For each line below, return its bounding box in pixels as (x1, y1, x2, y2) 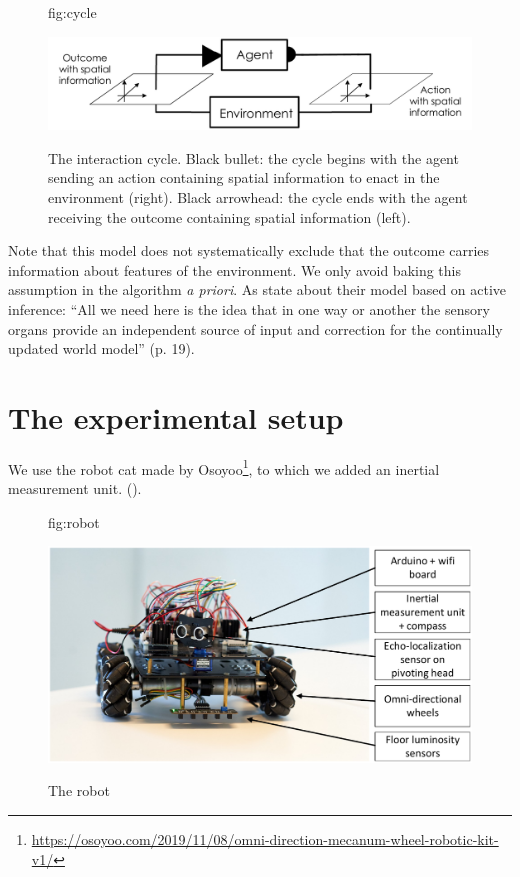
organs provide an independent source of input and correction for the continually (8, 318, 503, 339)
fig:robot (48, 511, 100, 532)
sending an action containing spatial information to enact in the (48, 167, 440, 188)
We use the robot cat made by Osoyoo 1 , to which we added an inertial (8, 455, 440, 479)
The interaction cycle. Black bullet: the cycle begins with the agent (48, 147, 459, 168)
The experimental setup (8, 396, 344, 437)
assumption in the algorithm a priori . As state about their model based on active (8, 279, 507, 300)
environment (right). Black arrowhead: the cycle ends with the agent (48, 186, 468, 207)
